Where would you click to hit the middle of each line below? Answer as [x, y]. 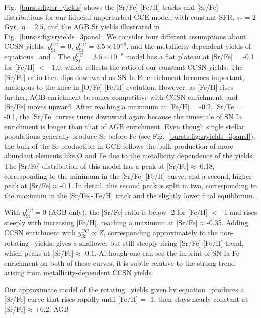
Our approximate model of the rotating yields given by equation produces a [124, 289]
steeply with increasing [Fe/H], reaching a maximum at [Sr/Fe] [101, 223]
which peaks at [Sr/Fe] [39, 253]
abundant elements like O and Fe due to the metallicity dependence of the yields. [129, 156]
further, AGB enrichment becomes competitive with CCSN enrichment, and [121, 96]
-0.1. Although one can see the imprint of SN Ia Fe [161, 253]
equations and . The [37, 57]
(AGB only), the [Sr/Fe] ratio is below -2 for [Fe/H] [128, 212]
